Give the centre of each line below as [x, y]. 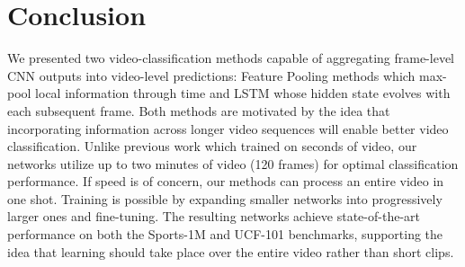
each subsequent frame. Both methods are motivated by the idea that [199, 110]
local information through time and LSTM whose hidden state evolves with [243, 93]
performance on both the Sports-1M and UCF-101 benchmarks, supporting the [225, 234]
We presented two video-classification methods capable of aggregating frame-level [231, 58]
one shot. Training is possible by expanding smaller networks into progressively [225, 198]
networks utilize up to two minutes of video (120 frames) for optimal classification [233, 163]
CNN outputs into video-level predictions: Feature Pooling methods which [211, 75]
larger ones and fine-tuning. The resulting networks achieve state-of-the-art [214, 216]
